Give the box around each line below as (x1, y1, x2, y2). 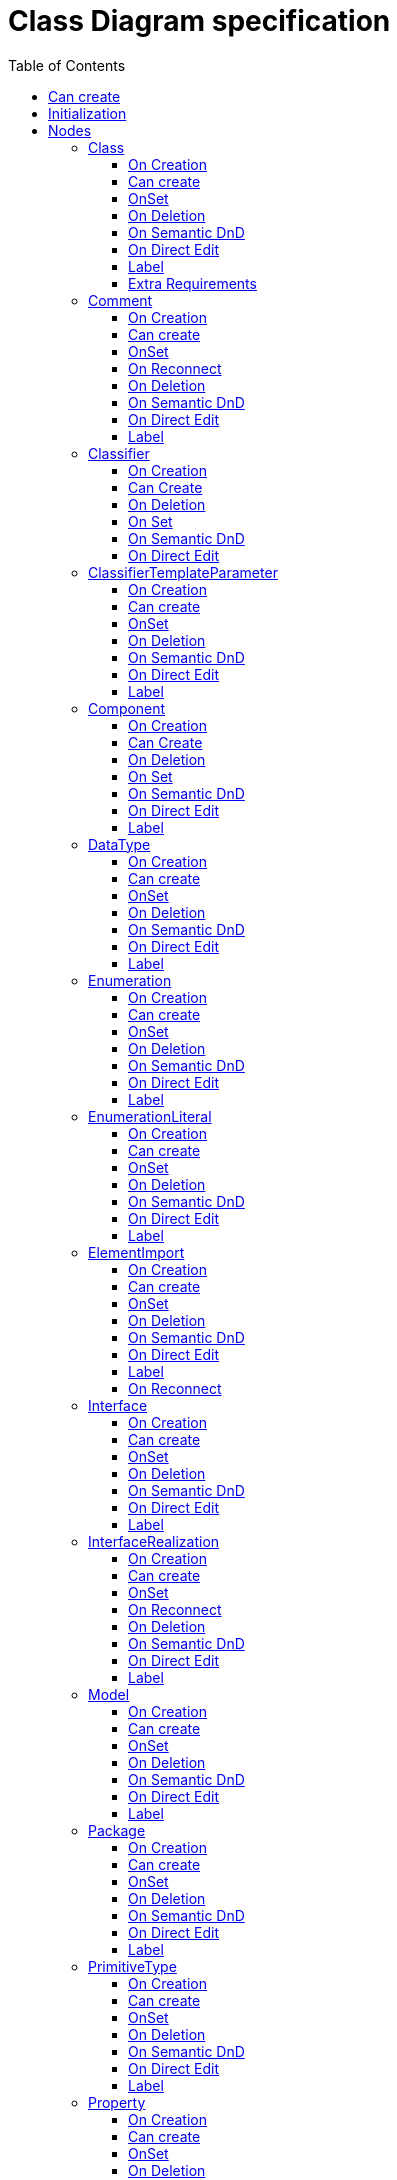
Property (88, 2093, 146, 2111)
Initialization (48, 104, 127, 122)
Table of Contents (8, 56, 126, 74)
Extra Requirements (128, 274, 257, 292)
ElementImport (88, 1243, 185, 1261)
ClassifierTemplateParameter (88, 563, 278, 581)
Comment (88, 291, 153, 309)
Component (88, 699, 166, 717)
